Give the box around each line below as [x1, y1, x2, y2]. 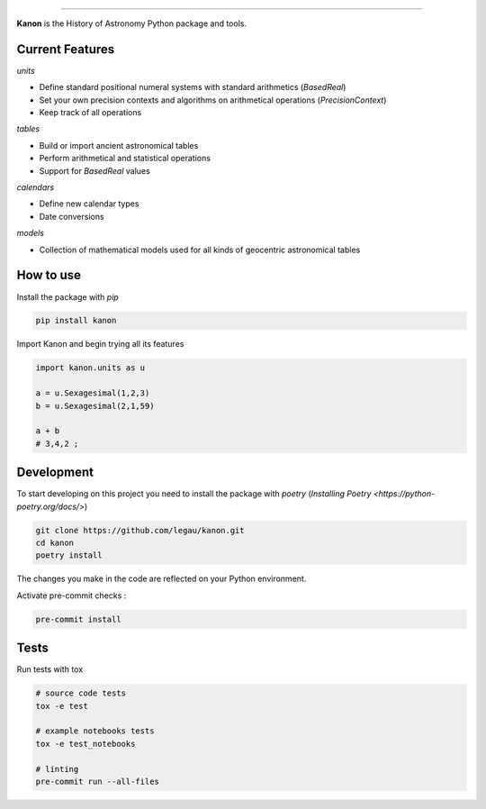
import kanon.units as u [35, 363, 146, 373]
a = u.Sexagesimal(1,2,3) [35, 388, 150, 398]
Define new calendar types [39, 198, 139, 209]
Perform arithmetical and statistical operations [39, 153, 211, 164]
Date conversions [39, 211, 104, 222]
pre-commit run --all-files [35, 777, 159, 787]
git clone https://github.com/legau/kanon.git [35, 525, 245, 535]
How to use [16, 268, 81, 283]
